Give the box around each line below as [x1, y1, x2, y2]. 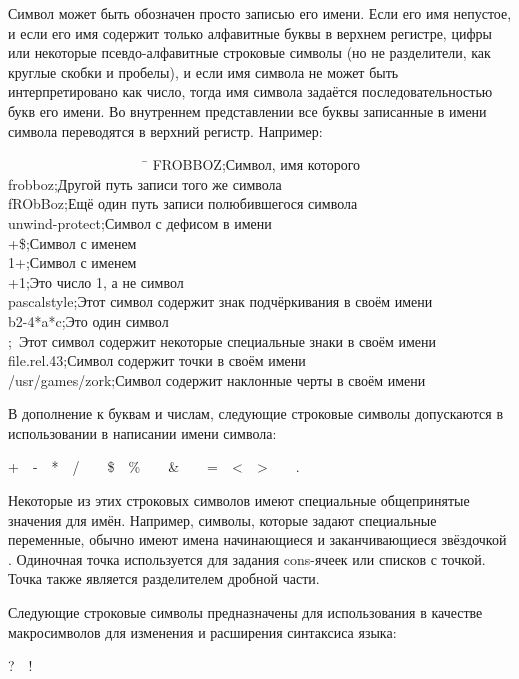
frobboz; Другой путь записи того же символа [8, 173, 282, 194]
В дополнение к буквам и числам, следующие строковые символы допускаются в [8, 403, 504, 424]
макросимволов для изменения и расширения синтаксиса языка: [8, 621, 397, 642]
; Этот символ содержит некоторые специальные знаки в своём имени [8, 330, 437, 351]
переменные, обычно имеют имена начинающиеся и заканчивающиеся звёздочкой [8, 529, 507, 550]
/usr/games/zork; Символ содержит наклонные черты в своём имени [8, 369, 426, 390]
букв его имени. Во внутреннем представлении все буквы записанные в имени [8, 100, 487, 121]
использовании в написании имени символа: [8, 422, 277, 443]
